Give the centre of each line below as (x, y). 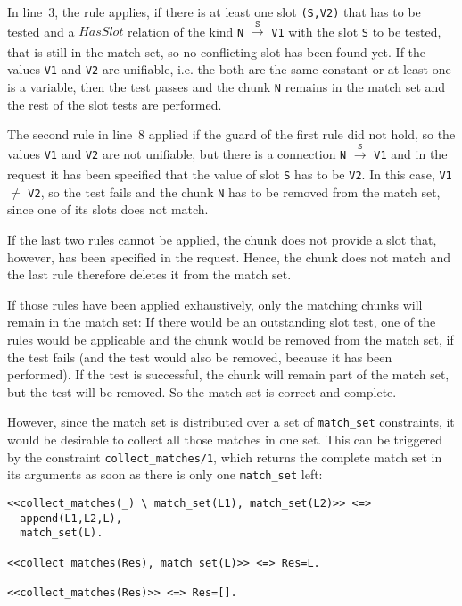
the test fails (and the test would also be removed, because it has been (200, 357)
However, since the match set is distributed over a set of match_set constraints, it (231, 422)
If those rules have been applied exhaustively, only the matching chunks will (215, 304)
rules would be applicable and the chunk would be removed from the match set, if (231, 339)
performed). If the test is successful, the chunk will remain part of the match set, (228, 374)
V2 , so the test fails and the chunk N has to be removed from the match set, (234, 191)
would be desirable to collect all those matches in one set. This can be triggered (225, 440)
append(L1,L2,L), (71, 518)
